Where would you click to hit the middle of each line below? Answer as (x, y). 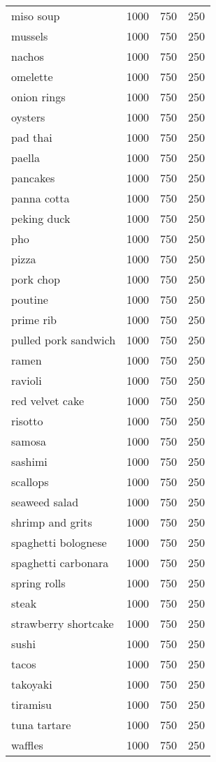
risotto (27, 421)
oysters (28, 117)
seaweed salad (45, 502)
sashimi (29, 461)
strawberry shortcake (63, 623)
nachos (28, 56)
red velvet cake (48, 401)
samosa (29, 441)
